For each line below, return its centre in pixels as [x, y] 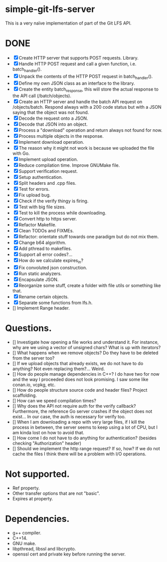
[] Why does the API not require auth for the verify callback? [74, 406]
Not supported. [37, 474]
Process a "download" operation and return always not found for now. [90, 130]
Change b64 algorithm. [42, 243]
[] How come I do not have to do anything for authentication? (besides [84, 438]
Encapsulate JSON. [39, 279]
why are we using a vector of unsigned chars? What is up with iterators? [86, 347]
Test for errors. [34, 189]
